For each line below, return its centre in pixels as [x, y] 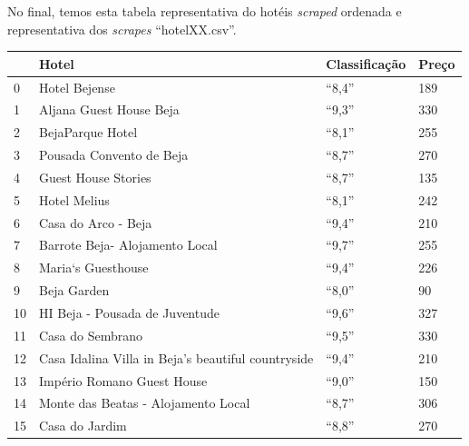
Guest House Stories [95, 177]
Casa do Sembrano [91, 335]
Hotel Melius [74, 199]
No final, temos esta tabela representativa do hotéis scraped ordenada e [205, 11]
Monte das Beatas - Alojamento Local [145, 403]
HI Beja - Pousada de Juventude [129, 312]
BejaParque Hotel [88, 132]
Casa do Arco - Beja [96, 222]
